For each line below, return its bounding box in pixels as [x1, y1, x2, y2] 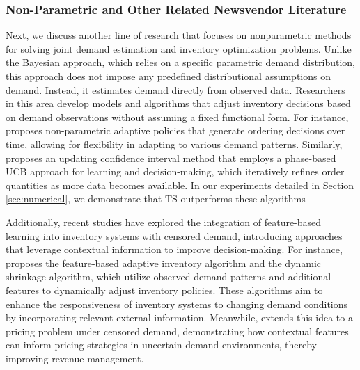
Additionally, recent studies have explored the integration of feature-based [6, 214, 322, 229]
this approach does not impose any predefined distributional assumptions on [6, 69, 331, 83]
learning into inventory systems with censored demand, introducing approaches [6, 228, 343, 243]
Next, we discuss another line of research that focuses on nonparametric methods [6, 28, 352, 42]
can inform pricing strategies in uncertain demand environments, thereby [6, 337, 317, 352]
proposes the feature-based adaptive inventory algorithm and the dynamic [6, 255, 322, 270]
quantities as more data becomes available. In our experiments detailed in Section [6, 177, 354, 192]
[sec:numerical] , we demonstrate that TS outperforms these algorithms [6, 191, 306, 206]
